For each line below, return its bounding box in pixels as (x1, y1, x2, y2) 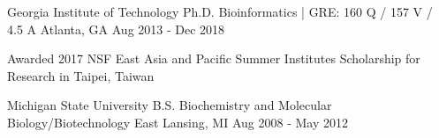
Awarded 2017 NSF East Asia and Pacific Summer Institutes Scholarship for (7, 49, 420, 68)
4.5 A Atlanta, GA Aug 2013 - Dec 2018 (7, 19, 225, 38)
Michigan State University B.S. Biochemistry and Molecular (7, 96, 332, 114)
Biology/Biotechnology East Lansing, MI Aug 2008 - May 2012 (7, 113, 348, 131)
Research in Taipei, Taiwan (7, 66, 155, 84)
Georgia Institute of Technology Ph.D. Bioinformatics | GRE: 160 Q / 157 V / (7, 3, 433, 20)
